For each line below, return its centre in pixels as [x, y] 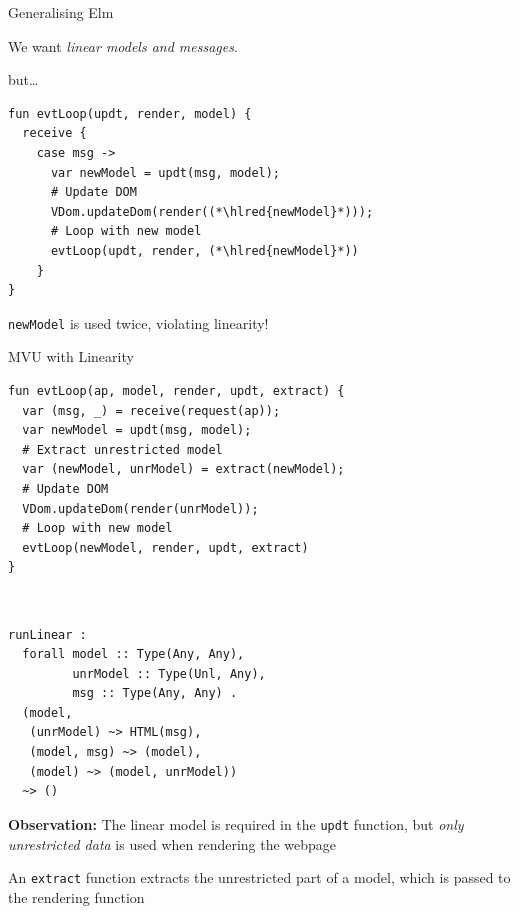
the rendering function [76, 896]
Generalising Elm [61, 12]
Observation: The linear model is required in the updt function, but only [236, 823]
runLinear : [47, 634]
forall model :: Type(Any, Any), [133, 654]
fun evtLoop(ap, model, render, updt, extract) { [176, 390]
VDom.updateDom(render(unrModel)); [140, 508]
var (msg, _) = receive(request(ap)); [151, 410]
